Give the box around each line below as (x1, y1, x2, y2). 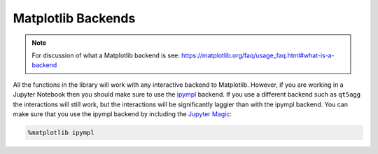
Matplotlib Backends (13, 10, 136, 26)
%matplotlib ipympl (27, 128, 94, 136)
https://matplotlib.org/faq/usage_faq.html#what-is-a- (181, 51, 335, 59)
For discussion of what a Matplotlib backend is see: (31, 51, 180, 59)
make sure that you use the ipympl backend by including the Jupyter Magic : (13, 109, 232, 118)
